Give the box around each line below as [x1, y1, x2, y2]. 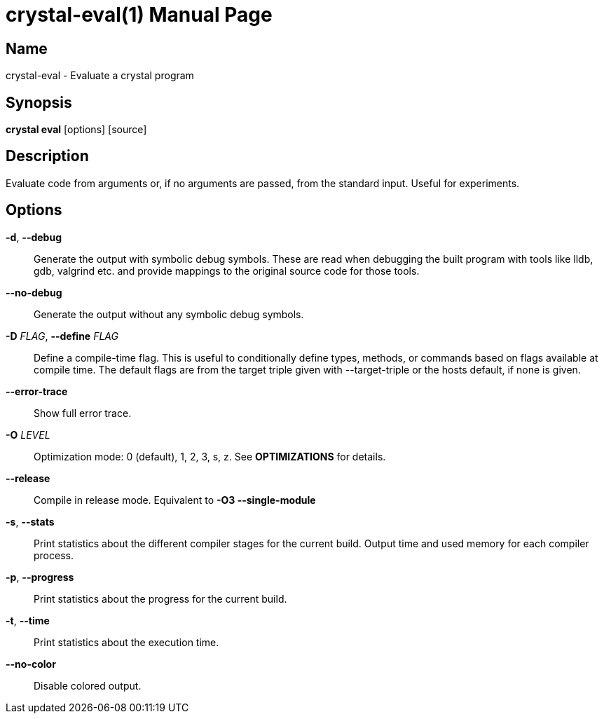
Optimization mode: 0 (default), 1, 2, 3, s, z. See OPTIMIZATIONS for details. [34, 450, 386, 463]
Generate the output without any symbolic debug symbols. [34, 308, 304, 320]
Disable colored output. [34, 679, 142, 692]
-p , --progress [6, 570, 74, 583]
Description [6, 147, 89, 165]
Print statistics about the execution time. [34, 636, 219, 648]
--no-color [6, 657, 56, 670]
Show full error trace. [34, 406, 132, 419]
